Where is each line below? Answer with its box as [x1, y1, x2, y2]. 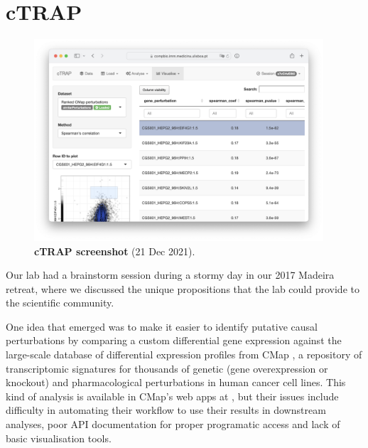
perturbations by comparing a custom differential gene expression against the [6, 333, 342, 348]
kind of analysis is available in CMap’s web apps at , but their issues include [6, 388, 339, 403]
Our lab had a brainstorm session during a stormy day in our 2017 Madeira [6, 267, 335, 282]
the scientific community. [6, 295, 114, 310]
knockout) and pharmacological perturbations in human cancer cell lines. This [6, 375, 346, 390]
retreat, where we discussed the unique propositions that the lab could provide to [6, 281, 359, 296]
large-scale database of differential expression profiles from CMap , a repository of [6, 347, 362, 362]
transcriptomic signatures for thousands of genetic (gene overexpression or [6, 361, 328, 375]
